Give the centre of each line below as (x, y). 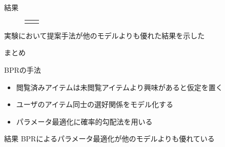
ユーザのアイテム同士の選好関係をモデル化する (95, 104)
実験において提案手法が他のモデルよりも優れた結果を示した (105, 35)
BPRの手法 (23, 70)
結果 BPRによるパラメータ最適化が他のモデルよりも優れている (109, 139)
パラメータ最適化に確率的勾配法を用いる (84, 121)
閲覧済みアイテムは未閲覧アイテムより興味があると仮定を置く (119, 87)
